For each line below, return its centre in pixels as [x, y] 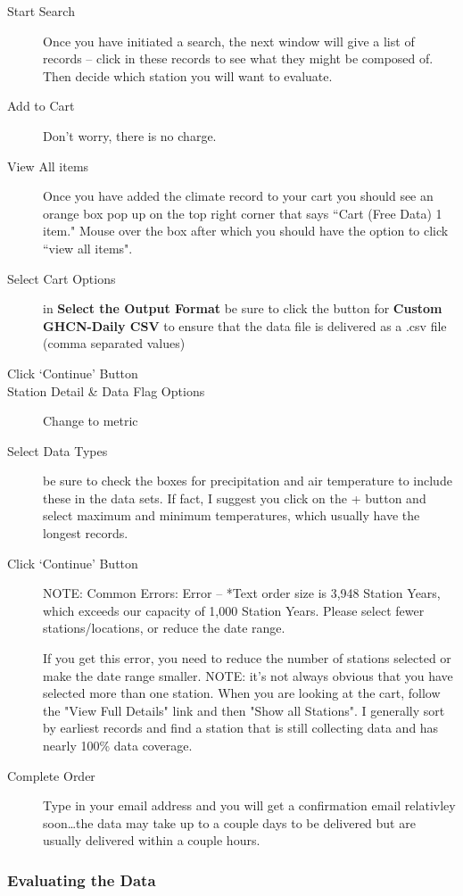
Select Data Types [58, 450]
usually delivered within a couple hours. [152, 840]
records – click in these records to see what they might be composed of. [238, 58]
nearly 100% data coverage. [118, 745]
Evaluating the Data [82, 879]
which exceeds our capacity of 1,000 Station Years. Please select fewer [234, 610]
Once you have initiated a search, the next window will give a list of [229, 41]
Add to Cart [41, 106]
